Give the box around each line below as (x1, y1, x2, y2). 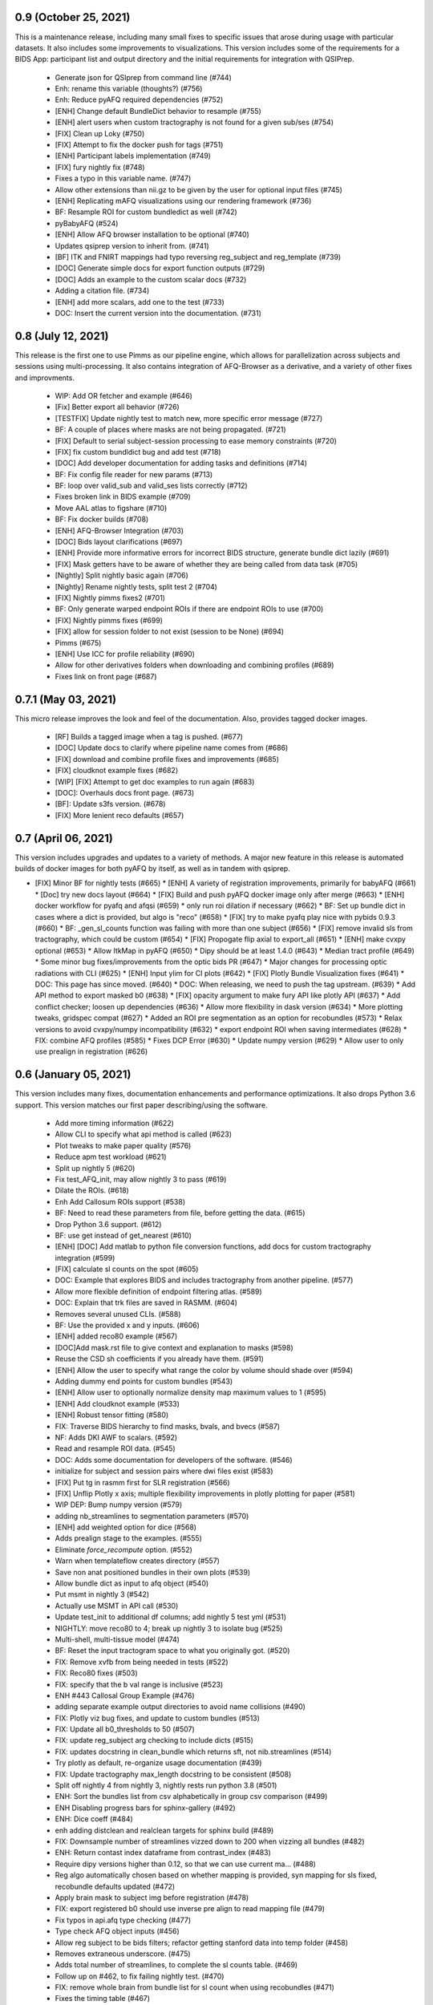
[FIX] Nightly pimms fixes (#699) (55, 615, 164, 625)
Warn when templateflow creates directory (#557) (55, 1556, 221, 1566)
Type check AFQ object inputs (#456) (55, 1926, 180, 1936)
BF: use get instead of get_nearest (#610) (55, 1230, 192, 1240)
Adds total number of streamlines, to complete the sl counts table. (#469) (55, 1960, 298, 1970)
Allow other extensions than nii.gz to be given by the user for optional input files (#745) (55, 184, 342, 194)
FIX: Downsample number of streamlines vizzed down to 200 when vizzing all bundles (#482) (55, 1837, 365, 1846)
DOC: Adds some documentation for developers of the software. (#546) (55, 1455, 293, 1464)
